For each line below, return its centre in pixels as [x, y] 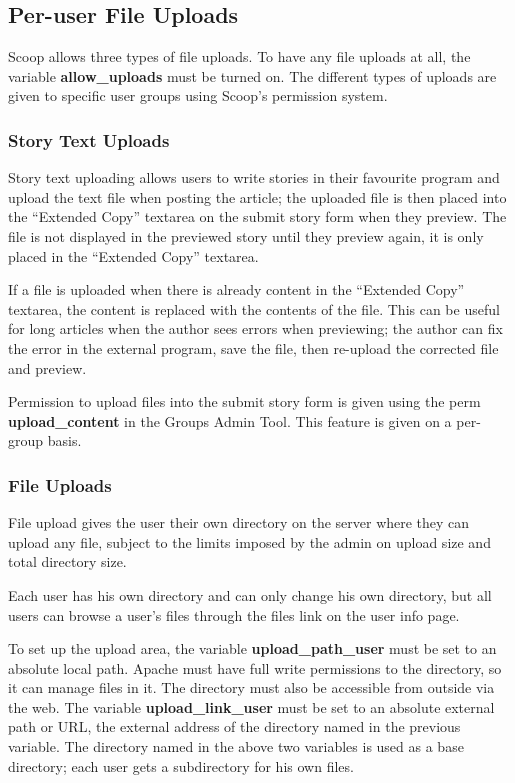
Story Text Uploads [89, 139]
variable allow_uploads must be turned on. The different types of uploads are [252, 75]
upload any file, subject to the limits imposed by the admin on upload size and [249, 541]
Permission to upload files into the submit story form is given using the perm [244, 401]
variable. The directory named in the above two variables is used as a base [236, 746]
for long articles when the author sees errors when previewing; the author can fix [255, 328]
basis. [64, 440]
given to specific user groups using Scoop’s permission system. [198, 95]
